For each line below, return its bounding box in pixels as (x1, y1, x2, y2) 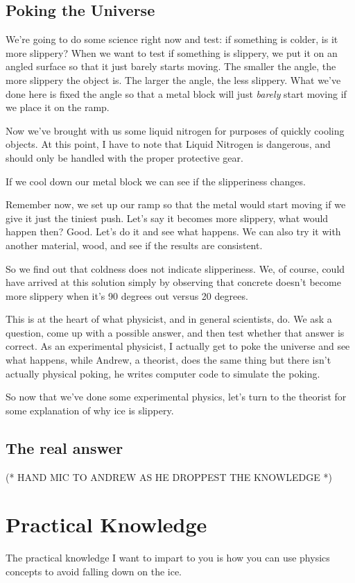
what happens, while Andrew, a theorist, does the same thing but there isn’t (6, 353, 331, 367)
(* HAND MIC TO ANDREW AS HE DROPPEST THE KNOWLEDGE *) (6, 469, 332, 484)
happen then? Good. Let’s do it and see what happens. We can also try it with (6, 224, 341, 239)
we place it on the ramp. (6, 100, 110, 115)
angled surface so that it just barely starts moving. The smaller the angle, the (6, 59, 336, 74)
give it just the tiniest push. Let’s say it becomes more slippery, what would (6, 210, 329, 225)
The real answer (6, 437, 123, 458)
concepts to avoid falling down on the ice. (6, 564, 182, 578)
